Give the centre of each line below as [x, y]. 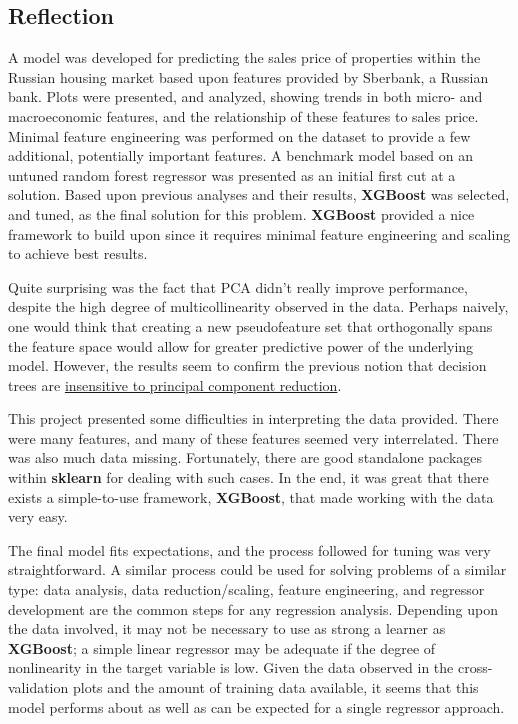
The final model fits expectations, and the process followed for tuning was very [249, 549]
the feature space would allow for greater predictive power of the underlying [241, 345]
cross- [475, 667]
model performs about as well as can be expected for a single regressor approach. [256, 706]
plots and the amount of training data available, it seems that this [275, 687]
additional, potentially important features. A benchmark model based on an [241, 155]
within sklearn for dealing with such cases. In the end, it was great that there [248, 477]
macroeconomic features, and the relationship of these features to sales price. [243, 115]
